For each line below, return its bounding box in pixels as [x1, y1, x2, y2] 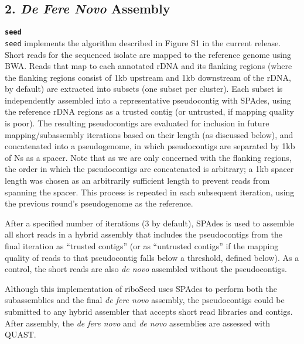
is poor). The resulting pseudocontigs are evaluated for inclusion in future [5, 117, 269, 129]
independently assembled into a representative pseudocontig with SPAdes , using [5, 94, 291, 106]
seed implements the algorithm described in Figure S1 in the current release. [5, 36, 281, 49]
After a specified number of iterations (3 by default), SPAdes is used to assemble [5, 216, 294, 229]
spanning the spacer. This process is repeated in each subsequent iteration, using [5, 185, 295, 198]
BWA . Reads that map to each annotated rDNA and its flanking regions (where [5, 60, 292, 72]
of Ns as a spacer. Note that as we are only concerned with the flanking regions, [5, 151, 292, 163]
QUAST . [5, 328, 36, 340]
